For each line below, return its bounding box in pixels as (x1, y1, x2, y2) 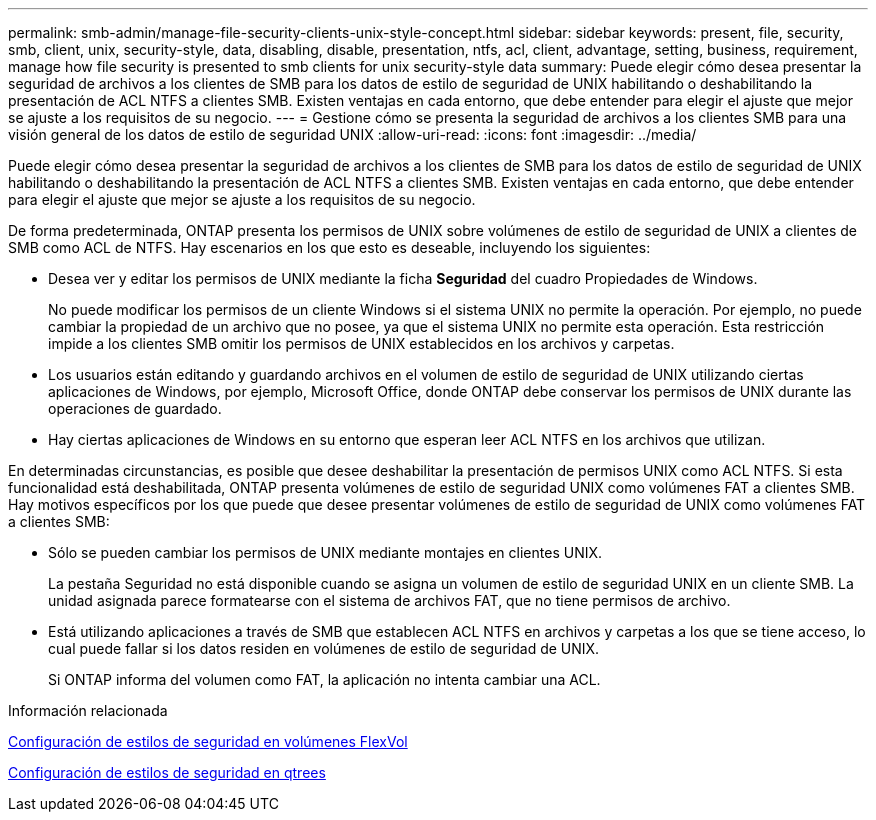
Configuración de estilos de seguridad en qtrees (8, 764, 326, 781)
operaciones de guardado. (48, 400, 222, 417)
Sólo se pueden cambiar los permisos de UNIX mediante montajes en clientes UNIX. (48, 544, 603, 561)
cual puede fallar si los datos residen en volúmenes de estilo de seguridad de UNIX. (48, 640, 600, 657)
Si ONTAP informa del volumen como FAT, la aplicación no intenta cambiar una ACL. (48, 671, 601, 688)
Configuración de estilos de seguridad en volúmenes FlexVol (8, 733, 408, 750)
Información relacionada (8, 702, 168, 719)
